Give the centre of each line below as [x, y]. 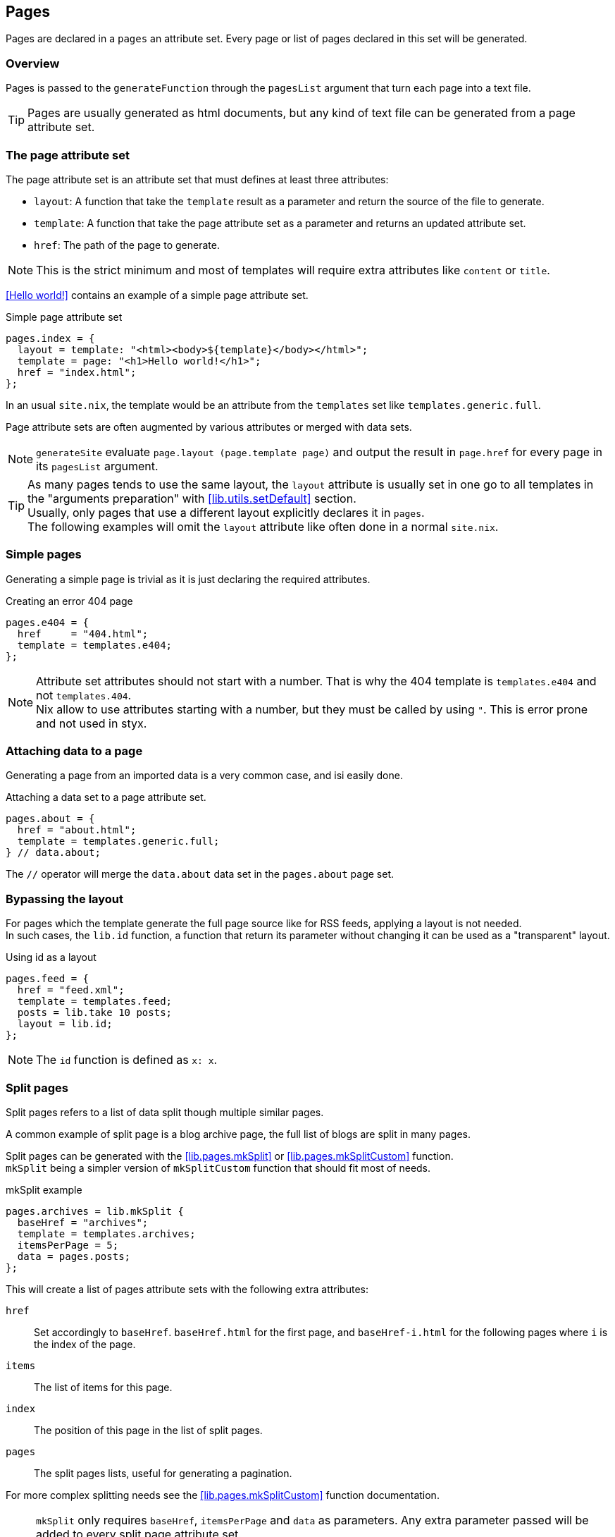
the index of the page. [85, 1344]
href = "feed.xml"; [71, 990]
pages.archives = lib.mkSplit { [95, 1211]
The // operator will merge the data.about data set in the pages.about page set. [200, 874]
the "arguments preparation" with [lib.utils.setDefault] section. [192, 498]
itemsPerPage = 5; [68, 1245]
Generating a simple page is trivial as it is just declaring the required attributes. [188, 579]
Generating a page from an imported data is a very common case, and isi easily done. [204, 776]
